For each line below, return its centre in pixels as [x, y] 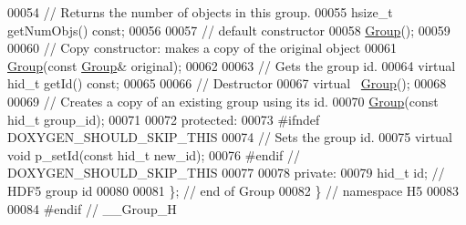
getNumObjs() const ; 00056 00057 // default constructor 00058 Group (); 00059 [229, 30]
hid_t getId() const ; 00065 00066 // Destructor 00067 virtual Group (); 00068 [227, 83]
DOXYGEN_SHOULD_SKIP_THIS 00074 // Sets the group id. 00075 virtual [230, 137]
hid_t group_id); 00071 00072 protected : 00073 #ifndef [164, 119]
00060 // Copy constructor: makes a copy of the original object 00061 [202, 48]
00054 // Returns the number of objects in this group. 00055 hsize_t [200, 12]
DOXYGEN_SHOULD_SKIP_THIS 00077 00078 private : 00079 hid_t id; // [226, 173]
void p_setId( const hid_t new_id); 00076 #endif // [154, 154]
